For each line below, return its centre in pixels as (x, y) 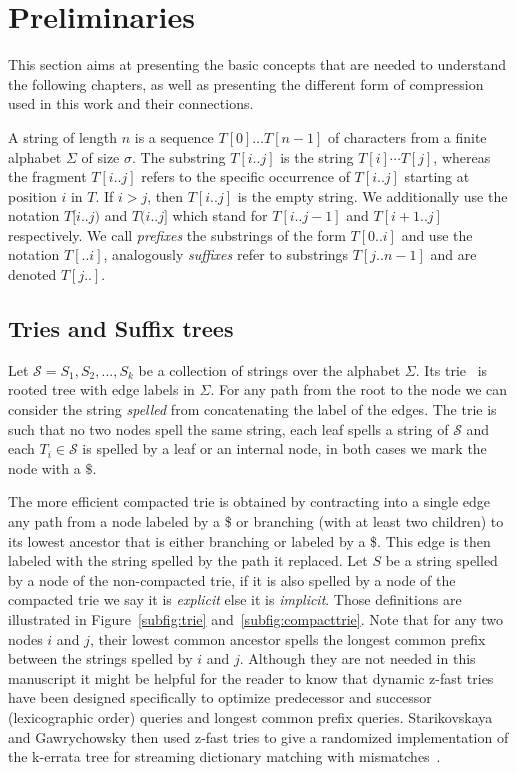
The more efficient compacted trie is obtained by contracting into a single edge (249, 501)
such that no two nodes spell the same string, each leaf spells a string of (228, 428)
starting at (437, 176)
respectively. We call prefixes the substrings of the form (177, 234)
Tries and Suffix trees (121, 328)
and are (453, 254)
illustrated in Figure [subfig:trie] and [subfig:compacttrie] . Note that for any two (256, 618)
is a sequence (174, 136)
